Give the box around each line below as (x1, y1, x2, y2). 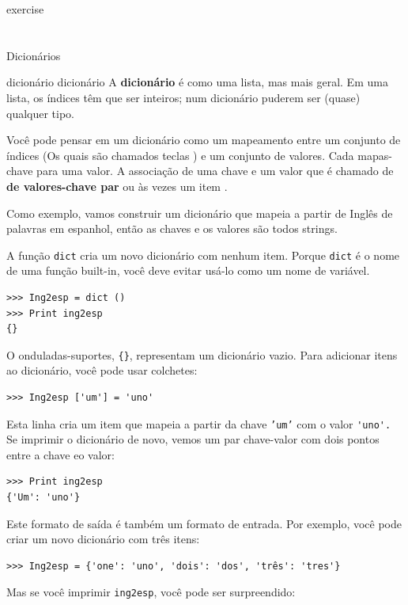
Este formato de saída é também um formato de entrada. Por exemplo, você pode (6, 515, 402, 531)
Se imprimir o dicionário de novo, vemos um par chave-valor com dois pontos (6, 431, 380, 447)
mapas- (357, 146, 392, 163)
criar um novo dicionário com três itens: (6, 531, 200, 547)
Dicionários (6, 47, 61, 63)
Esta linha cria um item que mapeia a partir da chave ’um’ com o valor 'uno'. (6, 415, 391, 432)
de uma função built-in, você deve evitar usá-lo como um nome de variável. (6, 262, 370, 279)
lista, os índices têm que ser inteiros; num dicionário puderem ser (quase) (6, 89, 361, 105)
